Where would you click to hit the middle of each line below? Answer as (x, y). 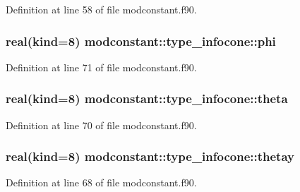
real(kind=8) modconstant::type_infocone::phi (141, 41)
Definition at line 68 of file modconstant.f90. (101, 182)
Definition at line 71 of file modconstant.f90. (101, 67)
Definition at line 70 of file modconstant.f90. (101, 125)
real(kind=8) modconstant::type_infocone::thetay (150, 156)
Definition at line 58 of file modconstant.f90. (101, 9)
